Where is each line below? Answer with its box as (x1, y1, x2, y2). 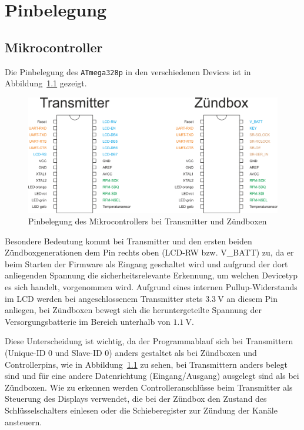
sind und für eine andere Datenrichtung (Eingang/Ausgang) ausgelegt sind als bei (5, 369, 299, 382)
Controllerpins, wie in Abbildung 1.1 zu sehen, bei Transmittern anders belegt (5, 358, 288, 370)
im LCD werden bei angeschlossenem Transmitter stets (5, 292, 203, 304)
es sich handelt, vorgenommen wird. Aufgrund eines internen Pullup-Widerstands (5, 281, 298, 293)
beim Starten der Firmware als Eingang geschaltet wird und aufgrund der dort (5, 257, 288, 270)
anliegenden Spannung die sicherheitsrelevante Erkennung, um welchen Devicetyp (5, 269, 298, 281)
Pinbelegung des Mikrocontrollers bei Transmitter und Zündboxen (28, 215, 267, 227)
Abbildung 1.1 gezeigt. (5, 77, 87, 89)
